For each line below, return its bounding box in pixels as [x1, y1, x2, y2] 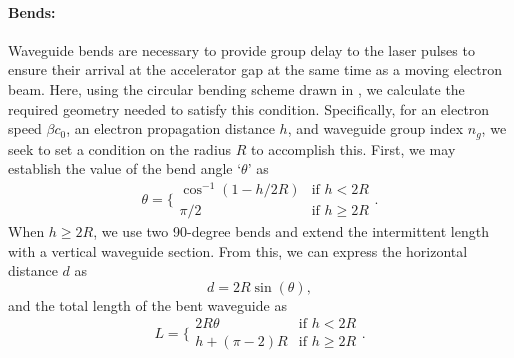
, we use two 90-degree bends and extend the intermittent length [93, 220, 489, 241]
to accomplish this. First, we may [251, 138, 456, 159]
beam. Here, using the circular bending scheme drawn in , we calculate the [8, 78, 465, 99]
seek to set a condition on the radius [8, 138, 232, 159]
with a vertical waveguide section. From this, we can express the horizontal [8, 240, 468, 261]
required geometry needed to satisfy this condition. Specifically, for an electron [8, 98, 490, 119]
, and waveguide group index [287, 118, 464, 139]
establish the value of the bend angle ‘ [8, 158, 242, 179]
